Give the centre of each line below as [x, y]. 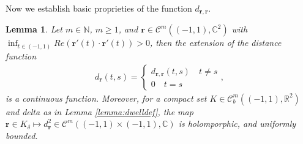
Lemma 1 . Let [34, 29]
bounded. [22, 135]
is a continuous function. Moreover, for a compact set [106, 98]
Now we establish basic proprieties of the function [99, 8]
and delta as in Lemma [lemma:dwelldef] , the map [99, 111]
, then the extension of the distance [216, 43]
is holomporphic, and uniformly [237, 123]
